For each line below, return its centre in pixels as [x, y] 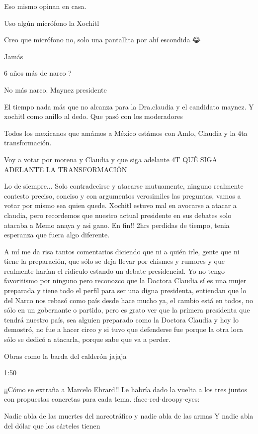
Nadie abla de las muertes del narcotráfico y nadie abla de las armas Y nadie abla [129, 416]
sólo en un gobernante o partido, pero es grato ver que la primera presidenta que [127, 310]
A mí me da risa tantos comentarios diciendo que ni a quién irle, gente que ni [122, 251]
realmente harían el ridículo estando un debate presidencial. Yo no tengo [115, 271]
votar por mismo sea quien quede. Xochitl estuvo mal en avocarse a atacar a [120, 205]
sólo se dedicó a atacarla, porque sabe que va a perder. [87, 339]
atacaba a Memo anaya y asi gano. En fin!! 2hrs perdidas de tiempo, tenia [117, 225]
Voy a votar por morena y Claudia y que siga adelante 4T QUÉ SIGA [111, 159]
